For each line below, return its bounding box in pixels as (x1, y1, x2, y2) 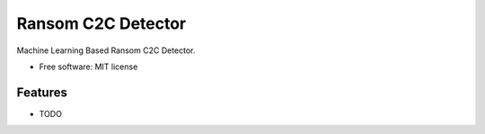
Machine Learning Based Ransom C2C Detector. (16, 45, 196, 56)
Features (16, 85, 67, 100)
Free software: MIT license (39, 61, 138, 72)
